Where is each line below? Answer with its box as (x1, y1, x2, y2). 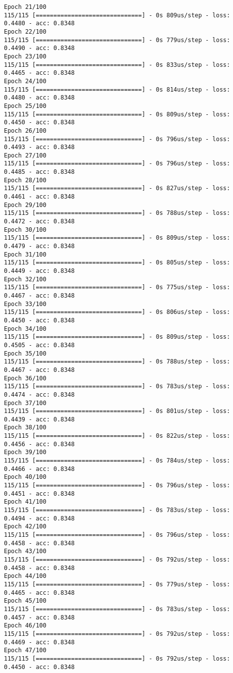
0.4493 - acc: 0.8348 (4, 144, 75, 151)
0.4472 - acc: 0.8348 (4, 218, 75, 225)
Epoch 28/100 (4, 176, 46, 184)
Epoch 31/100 (4, 251, 46, 258)
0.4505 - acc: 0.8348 (4, 341, 75, 349)
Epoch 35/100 (4, 350, 46, 357)
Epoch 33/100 (4, 300, 46, 308)
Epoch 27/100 (4, 152, 46, 159)
